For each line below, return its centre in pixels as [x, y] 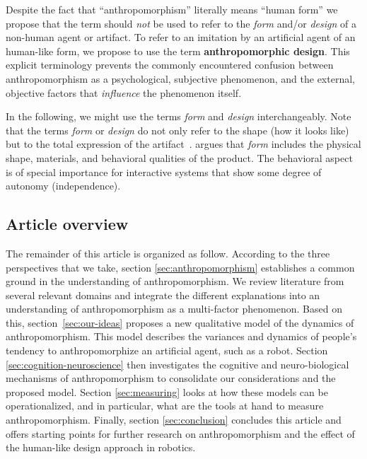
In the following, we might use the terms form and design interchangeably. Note [179, 116]
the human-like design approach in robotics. [101, 447]
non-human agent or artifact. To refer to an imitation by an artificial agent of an [181, 37]
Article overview [67, 224]
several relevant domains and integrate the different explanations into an [163, 295]
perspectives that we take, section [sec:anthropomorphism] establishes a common [180, 267]
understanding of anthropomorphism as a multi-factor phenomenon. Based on [174, 309]
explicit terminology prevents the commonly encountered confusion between [170, 65]
